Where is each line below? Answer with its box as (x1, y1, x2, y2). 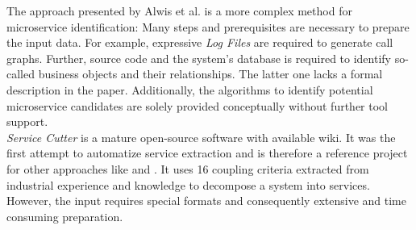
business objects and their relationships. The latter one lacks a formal (38, 65, 383, 82)
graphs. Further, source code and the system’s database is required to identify (6, 49, 391, 66)
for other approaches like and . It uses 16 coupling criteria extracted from (6, 160, 369, 177)
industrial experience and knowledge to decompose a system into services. (6, 176, 370, 193)
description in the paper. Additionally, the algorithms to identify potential (6, 81, 373, 98)
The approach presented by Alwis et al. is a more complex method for (6, 2, 352, 19)
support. (6, 113, 48, 130)
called (6, 65, 35, 82)
